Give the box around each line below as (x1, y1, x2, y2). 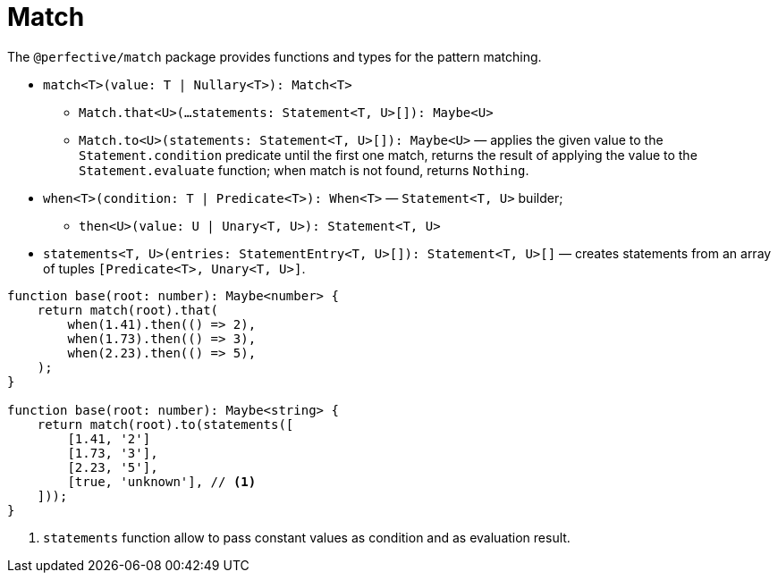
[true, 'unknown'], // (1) (67, 474, 257, 489)
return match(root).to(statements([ (37, 416, 294, 432)
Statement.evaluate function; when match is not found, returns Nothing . (79, 162, 529, 178)
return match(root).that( (37, 302, 219, 317)
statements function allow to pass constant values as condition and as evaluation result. (43, 529, 571, 545)
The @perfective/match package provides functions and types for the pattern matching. (7, 48, 542, 64)
